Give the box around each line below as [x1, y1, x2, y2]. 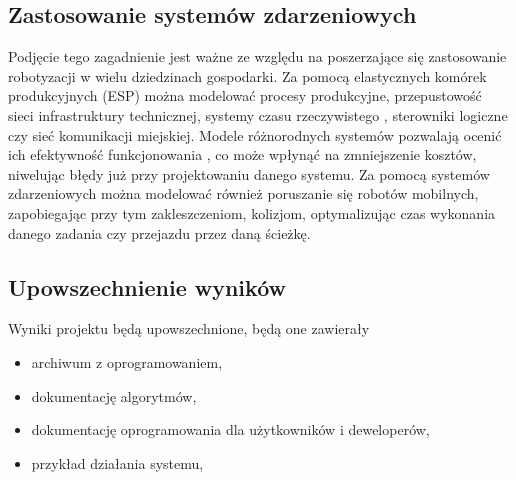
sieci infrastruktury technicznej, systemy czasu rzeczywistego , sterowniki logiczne [8, 104, 508, 125]
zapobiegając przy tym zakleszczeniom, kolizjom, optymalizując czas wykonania [8, 202, 496, 223]
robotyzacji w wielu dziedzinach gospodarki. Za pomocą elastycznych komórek [8, 65, 487, 86]
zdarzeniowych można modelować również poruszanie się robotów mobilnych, [8, 183, 479, 204]
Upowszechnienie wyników [8, 271, 286, 302]
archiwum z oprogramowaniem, [31, 351, 223, 372]
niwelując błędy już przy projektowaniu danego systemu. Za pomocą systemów [8, 163, 490, 184]
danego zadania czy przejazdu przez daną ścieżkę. [8, 222, 311, 243]
